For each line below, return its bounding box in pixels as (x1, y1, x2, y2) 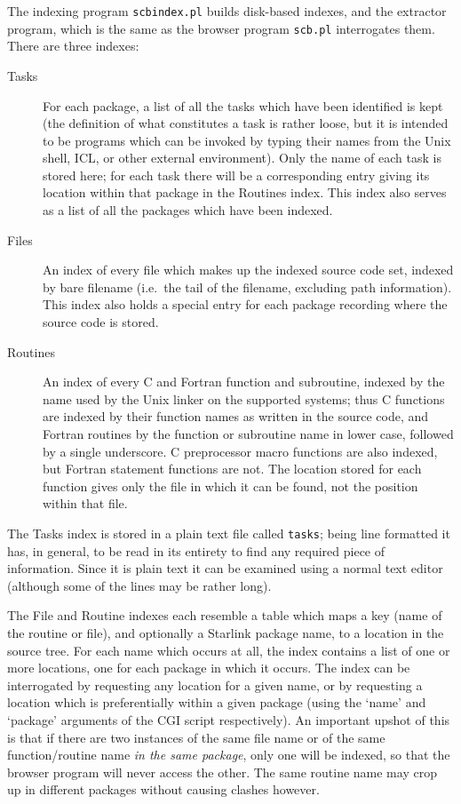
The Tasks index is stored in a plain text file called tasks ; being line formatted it (7, 523, 450, 542)
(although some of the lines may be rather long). (7, 576, 272, 594)
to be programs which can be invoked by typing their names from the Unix (43, 131, 451, 149)
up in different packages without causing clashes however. (7, 780, 320, 799)
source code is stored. (43, 313, 159, 331)
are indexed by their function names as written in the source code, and (43, 407, 428, 426)
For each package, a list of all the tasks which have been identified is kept (43, 96, 443, 115)
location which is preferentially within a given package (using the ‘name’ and (7, 693, 426, 712)
